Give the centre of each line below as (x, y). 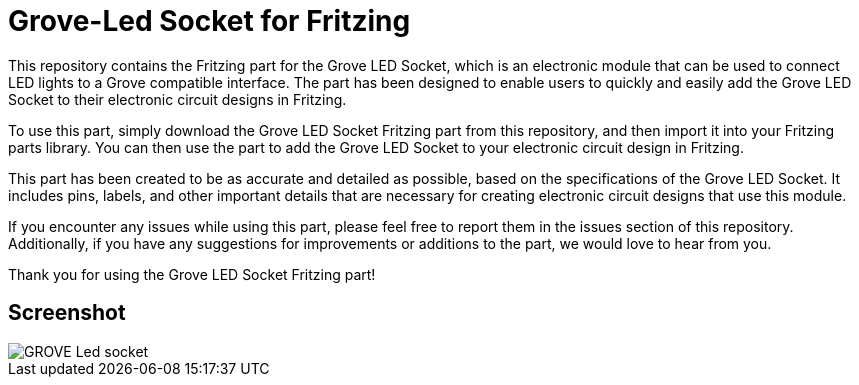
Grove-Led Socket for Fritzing (209, 21)
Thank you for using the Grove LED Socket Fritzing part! (192, 274)
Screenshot (67, 313)
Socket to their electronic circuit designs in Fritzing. (177, 99)
